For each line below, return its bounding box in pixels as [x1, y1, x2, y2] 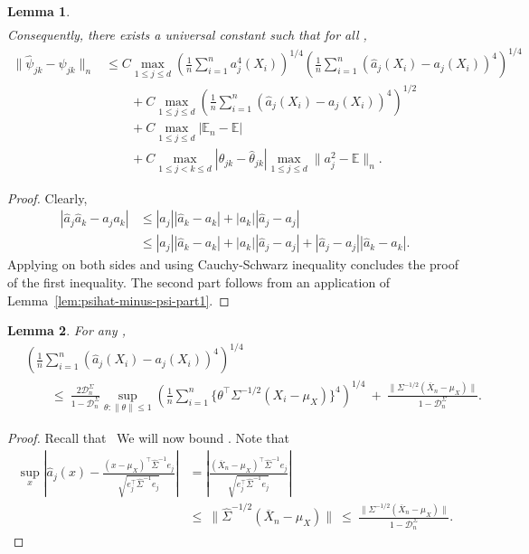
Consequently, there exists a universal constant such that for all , [7, 25, 367, 44]
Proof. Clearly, [7, 188, 88, 207]
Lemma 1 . [7, 2, 71, 20]
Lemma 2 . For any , [7, 321, 126, 340]
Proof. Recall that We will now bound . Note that [7, 428, 290, 447]
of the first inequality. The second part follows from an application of [7, 272, 391, 291]
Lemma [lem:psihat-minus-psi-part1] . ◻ [7, 290, 230, 309]
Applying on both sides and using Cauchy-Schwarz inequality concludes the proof [7, 255, 458, 274]
